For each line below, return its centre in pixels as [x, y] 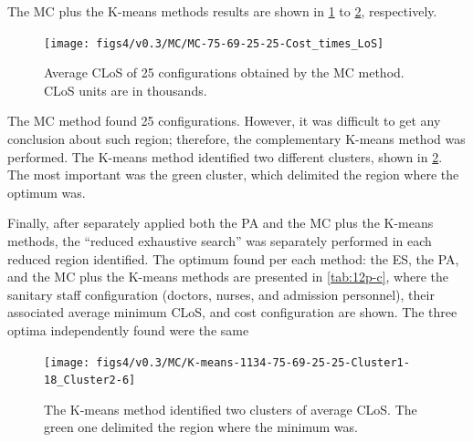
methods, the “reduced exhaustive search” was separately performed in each [220, 241]
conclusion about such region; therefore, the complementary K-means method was [236, 139]
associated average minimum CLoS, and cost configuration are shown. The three [232, 312]
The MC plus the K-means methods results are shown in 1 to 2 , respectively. [222, 11]
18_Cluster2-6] [90, 380]
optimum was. [47, 192]
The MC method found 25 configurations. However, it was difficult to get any [224, 121]
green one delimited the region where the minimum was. [201, 427]
